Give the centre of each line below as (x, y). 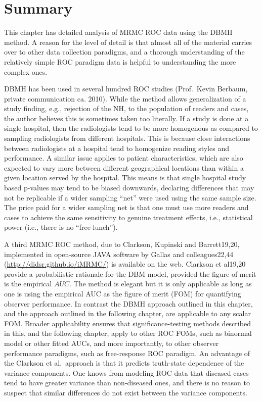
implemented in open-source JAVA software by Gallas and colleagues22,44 (119, 254)
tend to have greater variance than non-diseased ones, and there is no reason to (127, 383)
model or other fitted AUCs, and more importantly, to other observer (112, 343)
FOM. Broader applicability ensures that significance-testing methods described (127, 323)
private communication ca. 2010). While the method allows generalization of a (125, 98)
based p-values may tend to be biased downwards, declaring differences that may (129, 188)
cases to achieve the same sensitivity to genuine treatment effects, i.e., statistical (128, 217)
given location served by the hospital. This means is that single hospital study (125, 178)
